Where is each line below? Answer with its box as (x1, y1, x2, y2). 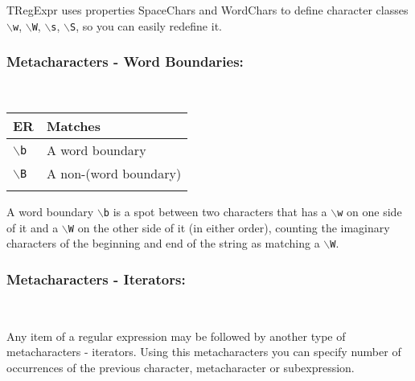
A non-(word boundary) (46, 164, 182, 183)
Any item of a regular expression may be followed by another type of (6, 327, 346, 344)
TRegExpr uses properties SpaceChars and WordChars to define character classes (6, 2, 409, 18)
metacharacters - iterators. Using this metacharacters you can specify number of (6, 343, 401, 360)
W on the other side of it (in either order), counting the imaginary (68, 219, 390, 236)
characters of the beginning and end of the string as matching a (6, 235, 320, 252)
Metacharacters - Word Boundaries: (6, 51, 244, 72)
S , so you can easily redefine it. (70, 17, 222, 34)
